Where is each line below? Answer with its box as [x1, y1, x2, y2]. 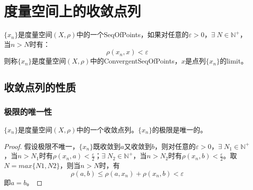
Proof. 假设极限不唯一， [4, 141, 79, 151]
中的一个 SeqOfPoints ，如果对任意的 [76, 29, 189, 40]
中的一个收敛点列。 [76, 124, 138, 134]
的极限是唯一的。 [152, 124, 207, 134]
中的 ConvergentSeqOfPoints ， [90, 56, 182, 66]
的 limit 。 [220, 56, 248, 66]
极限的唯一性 [4, 105, 52, 117]
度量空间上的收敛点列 [4, 1, 141, 21]
